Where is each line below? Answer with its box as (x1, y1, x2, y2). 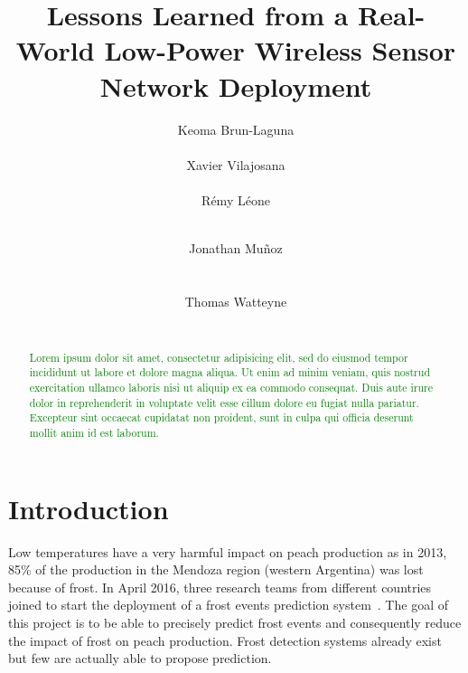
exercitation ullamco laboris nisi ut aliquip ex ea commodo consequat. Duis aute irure (29, 380, 433, 395)
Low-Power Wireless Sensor (104, 32, 456, 69)
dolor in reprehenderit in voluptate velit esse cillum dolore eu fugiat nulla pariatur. (29, 394, 419, 410)
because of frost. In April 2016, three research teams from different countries (8, 577, 432, 596)
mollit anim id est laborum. (29, 425, 159, 441)
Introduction (8, 489, 169, 526)
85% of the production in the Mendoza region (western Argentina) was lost (8, 560, 424, 579)
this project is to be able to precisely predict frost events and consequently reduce (8, 613, 462, 632)
